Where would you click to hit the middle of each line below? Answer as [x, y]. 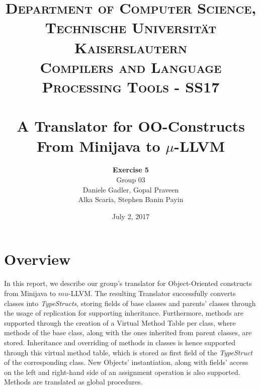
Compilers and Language [131, 67]
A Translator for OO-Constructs [131, 126]
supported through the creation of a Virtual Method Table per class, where [120, 322]
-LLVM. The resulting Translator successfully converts [152, 293]
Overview [37, 259]
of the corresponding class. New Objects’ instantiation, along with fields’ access [126, 362]
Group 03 [131, 180]
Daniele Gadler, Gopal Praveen [131, 189]
